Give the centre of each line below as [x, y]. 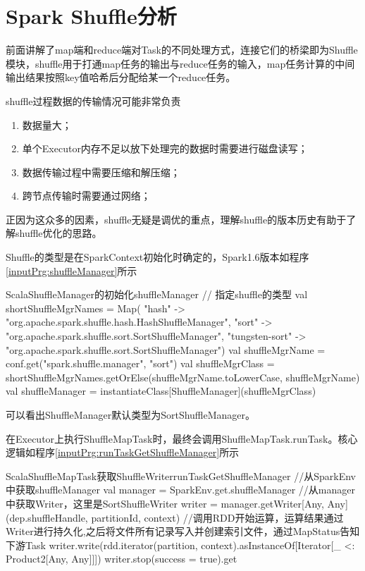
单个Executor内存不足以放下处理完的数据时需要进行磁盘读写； [165, 148]
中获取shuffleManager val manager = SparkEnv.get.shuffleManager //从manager [181, 490]
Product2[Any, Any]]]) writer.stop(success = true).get [122, 559]
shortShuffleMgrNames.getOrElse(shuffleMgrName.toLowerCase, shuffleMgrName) [183, 377]
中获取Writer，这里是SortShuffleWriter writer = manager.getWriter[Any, [165, 503]
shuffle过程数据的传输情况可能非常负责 [93, 100]
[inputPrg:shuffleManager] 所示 [72, 270]
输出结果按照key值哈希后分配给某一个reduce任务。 [121, 77]
